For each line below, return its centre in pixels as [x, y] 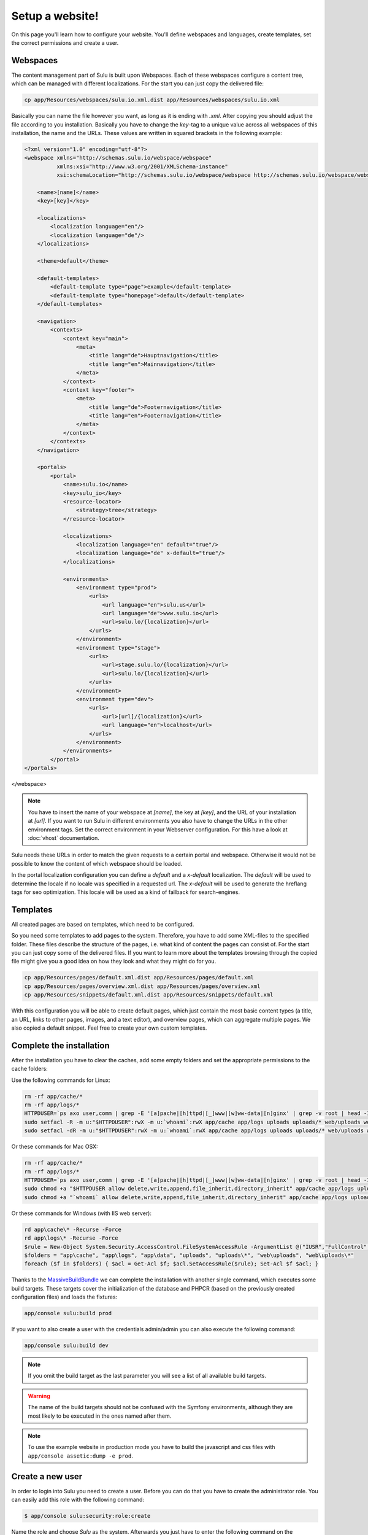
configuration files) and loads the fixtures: [64, 1297]
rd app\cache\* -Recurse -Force [73, 1229]
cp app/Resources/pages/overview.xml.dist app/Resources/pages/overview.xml [142, 986]
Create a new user [47, 1476]
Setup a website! [55, 16]
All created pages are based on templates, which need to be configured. [103, 924]
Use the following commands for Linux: [61, 1080]
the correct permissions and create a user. [65, 42]
